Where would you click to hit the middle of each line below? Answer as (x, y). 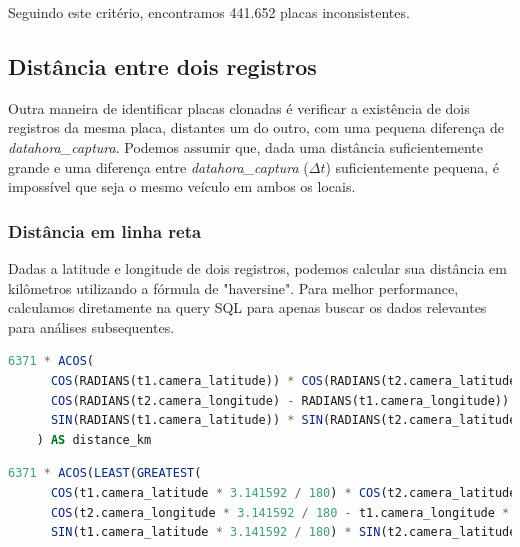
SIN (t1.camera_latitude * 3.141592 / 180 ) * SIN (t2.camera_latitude (283, 532)
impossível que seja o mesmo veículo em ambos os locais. (182, 186)
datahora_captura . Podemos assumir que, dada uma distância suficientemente (246, 146)
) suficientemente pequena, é (412, 166)
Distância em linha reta (105, 230)
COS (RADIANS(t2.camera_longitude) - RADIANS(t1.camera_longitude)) (280, 400)
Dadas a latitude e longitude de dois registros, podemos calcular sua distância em (257, 267)
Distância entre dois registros (162, 65)
